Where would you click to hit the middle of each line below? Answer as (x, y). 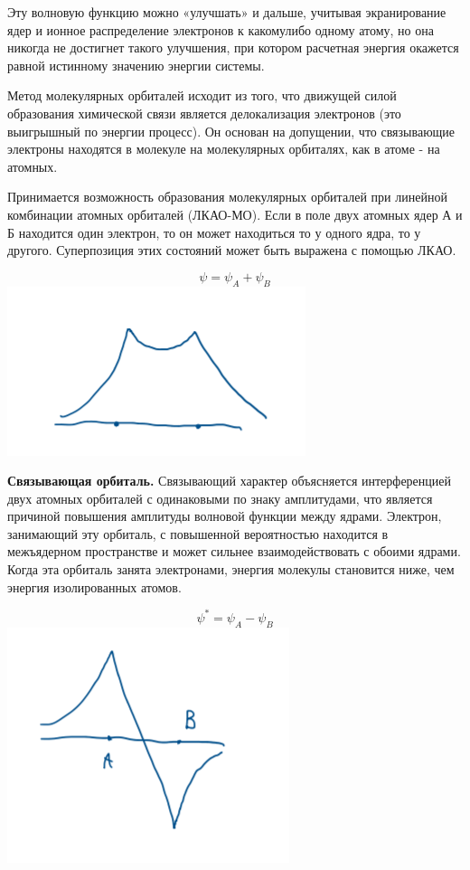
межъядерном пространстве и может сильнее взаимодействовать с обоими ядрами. (234, 551)
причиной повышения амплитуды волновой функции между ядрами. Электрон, (225, 516)
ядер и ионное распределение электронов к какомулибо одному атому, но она (221, 29)
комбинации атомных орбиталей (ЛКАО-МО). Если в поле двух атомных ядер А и (235, 214)
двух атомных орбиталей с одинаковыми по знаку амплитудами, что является (220, 498)
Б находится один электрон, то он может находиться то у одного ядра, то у (214, 232)
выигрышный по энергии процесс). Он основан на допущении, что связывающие (231, 131)
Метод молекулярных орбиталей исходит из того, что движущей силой (202, 95)
